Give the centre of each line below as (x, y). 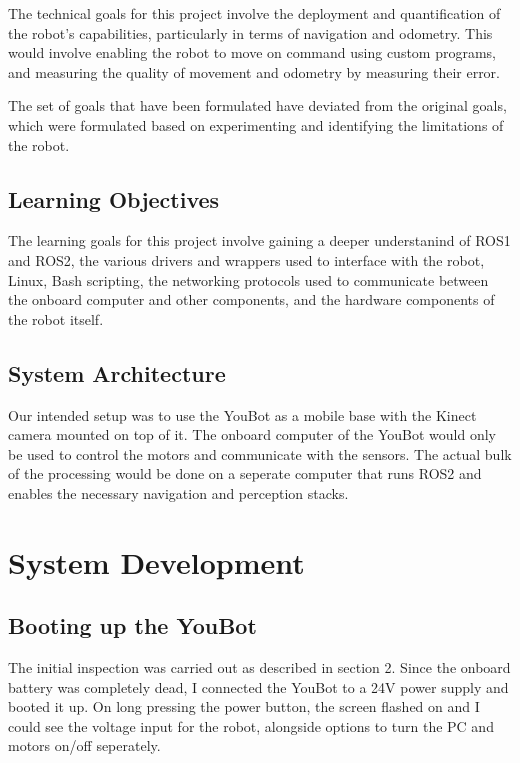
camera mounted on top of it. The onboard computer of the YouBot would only (252, 434)
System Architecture (117, 372)
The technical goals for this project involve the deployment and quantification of (254, 13)
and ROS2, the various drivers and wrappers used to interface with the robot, (246, 259)
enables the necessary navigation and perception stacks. (178, 492)
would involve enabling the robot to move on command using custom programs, (252, 52)
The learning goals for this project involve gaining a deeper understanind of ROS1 (259, 240)
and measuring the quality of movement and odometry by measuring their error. (254, 71)
